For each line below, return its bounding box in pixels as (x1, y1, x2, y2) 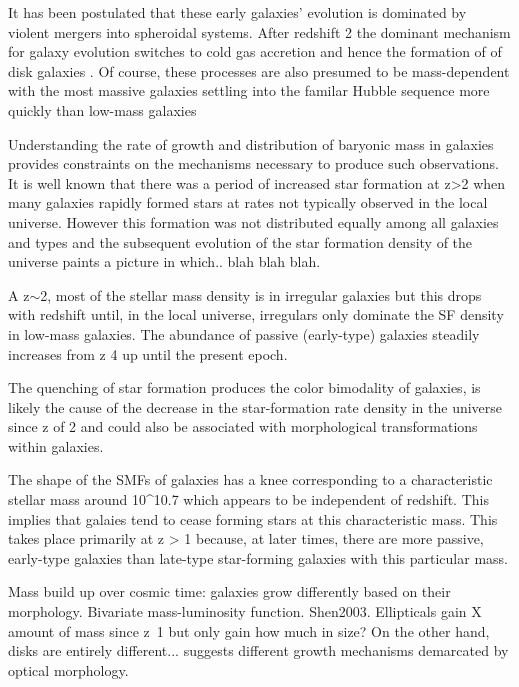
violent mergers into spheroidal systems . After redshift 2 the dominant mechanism (8, 21, 511, 42)
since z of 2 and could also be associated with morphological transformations (8, 416, 478, 437)
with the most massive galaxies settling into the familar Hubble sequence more (8, 80, 490, 101)
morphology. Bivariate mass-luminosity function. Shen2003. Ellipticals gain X (8, 601, 482, 622)
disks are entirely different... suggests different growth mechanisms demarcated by (8, 640, 509, 661)
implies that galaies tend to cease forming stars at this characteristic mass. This (8, 508, 498, 529)
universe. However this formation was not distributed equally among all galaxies (8, 211, 499, 232)
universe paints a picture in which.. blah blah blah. (8, 251, 321, 272)
